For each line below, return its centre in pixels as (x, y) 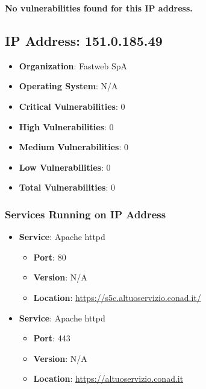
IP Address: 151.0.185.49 (84, 40)
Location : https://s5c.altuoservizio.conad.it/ (117, 297)
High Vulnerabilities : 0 (66, 126)
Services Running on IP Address (86, 214)
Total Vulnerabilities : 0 (67, 187)
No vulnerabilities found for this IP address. (99, 8)
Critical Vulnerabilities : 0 (72, 106)
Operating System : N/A (68, 86)
